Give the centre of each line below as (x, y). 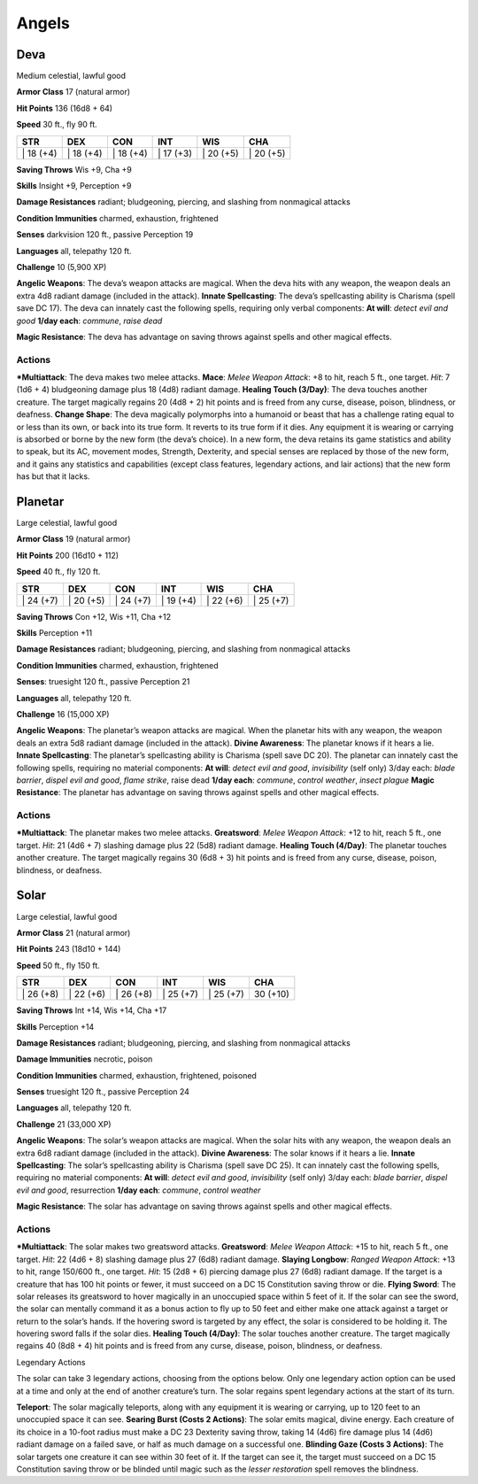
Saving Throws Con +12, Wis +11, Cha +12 (94, 616)
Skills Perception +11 (54, 633)
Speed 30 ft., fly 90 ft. (57, 125)
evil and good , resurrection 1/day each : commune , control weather (139, 1190)
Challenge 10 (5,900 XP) (62, 267)
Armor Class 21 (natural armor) (73, 932)
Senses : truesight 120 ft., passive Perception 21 (103, 682)
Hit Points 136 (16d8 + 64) (65, 108)
